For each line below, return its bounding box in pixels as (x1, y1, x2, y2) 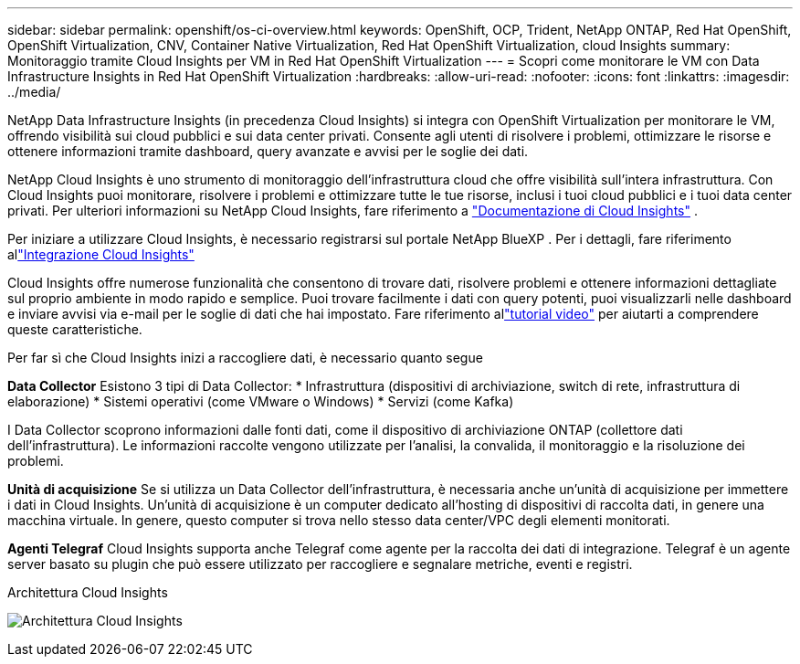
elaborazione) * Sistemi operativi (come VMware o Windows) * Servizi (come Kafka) (7, 394, 514, 409)
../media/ (7, 84, 61, 100)
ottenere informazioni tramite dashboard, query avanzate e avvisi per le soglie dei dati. (7, 143, 529, 159)
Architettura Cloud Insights (7, 585, 168, 600)
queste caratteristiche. (7, 321, 142, 337)
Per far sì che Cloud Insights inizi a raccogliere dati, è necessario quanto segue (7, 350, 483, 365)
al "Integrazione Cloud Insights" (7, 247, 195, 262)
